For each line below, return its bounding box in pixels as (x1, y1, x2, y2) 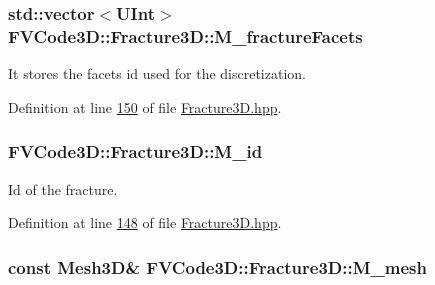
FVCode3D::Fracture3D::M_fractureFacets (8, 23, 363, 48)
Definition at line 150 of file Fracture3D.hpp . (8, 96, 282, 117)
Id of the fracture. (8, 178, 118, 199)
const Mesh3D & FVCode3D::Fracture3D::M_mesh (8, 254, 427, 279)
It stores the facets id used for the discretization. (8, 63, 306, 84)
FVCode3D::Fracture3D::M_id (8, 139, 263, 164)
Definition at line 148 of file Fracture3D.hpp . (8, 212, 282, 233)
